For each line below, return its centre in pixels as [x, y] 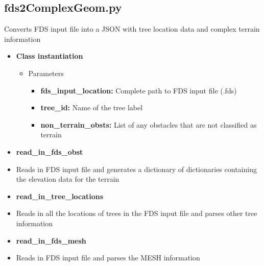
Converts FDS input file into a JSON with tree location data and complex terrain [132, 29]
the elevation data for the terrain [68, 179]
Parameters [46, 73]
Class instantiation [50, 56]
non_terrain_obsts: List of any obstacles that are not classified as [149, 124]
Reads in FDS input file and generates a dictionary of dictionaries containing [136, 169]
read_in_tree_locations [60, 196]
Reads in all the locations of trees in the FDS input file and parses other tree [137, 213]
